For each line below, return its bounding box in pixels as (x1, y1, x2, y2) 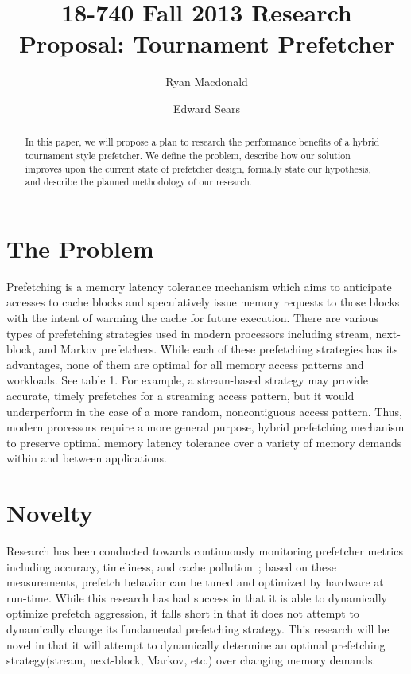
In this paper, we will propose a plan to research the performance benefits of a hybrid (25, 135, 380, 149)
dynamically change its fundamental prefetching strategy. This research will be (6, 621, 390, 637)
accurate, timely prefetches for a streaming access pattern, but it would (6, 388, 355, 404)
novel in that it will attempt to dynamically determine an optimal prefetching (6, 636, 386, 653)
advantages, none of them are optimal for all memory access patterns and (6, 356, 364, 372)
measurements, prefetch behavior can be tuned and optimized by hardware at (6, 574, 384, 590)
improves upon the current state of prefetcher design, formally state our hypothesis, (25, 162, 371, 175)
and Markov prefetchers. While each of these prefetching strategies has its (38, 341, 398, 357)
